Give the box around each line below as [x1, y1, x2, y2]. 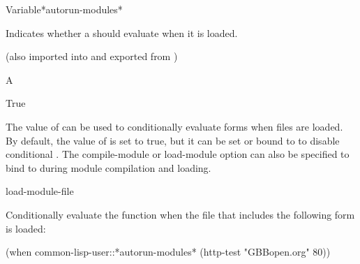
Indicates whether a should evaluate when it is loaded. [6, 25, 238, 40]
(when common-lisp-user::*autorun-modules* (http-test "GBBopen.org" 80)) [6, 244, 331, 259]
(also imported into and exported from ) [6, 49, 178, 64]
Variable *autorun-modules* [6, 2, 123, 16]
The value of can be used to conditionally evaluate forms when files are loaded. [6, 119, 343, 133]
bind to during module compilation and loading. [6, 160, 211, 175]
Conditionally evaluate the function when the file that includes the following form [6, 207, 355, 221]
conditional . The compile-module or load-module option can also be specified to [6, 147, 350, 161]
